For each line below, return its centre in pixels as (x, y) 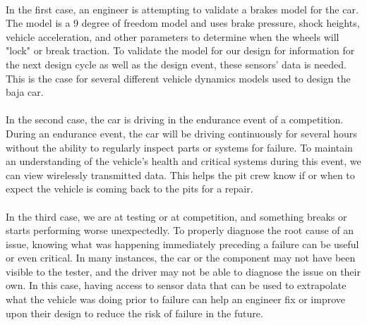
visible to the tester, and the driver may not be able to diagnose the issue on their (183, 271)
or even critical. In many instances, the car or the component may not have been (181, 258)
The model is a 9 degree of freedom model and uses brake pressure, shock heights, (183, 23)
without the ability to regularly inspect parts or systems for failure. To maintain (179, 147)
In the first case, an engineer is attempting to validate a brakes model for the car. (182, 9)
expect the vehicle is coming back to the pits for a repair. (130, 189)
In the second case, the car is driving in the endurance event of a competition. (175, 119)
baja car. (25, 92)
